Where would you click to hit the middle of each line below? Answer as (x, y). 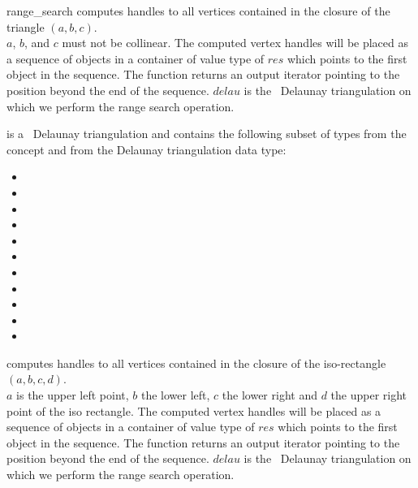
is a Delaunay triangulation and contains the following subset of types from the (207, 134)
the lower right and (269, 395)
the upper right (369, 395)
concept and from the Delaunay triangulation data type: (147, 149)
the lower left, (176, 395)
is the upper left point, (73, 395)
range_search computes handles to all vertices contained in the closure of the (198, 11)
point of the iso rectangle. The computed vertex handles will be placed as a (194, 410)
